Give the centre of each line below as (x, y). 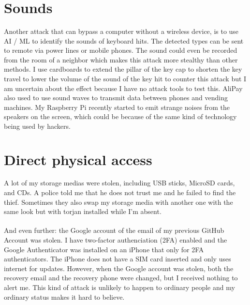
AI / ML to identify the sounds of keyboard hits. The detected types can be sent (124, 40)
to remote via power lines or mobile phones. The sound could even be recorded (121, 50)
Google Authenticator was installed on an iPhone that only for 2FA (104, 249)
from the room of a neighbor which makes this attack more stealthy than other (121, 59)
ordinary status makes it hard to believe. (64, 297)
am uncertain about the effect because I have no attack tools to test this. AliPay (123, 88)
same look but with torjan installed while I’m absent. (83, 211)
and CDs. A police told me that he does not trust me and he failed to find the (120, 192)
